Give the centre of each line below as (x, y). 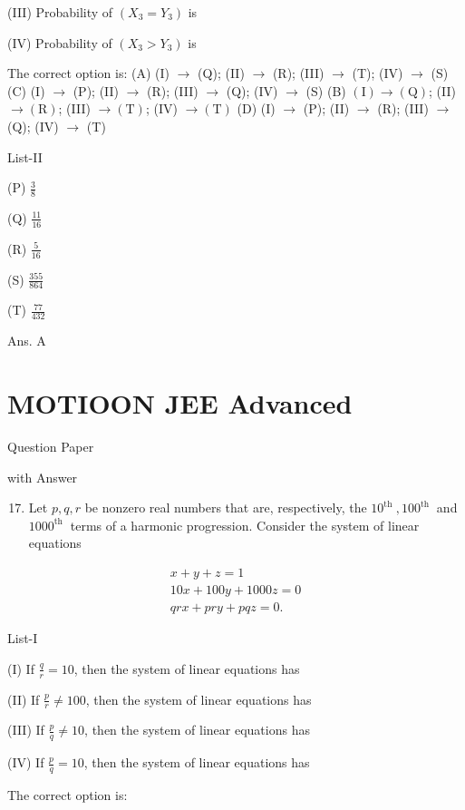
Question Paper (51, 447)
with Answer (43, 477)
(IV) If (26, 762)
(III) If (26, 730)
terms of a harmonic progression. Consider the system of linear (245, 525)
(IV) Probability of (60, 42)
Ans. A (27, 341)
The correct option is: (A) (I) (89, 73)
